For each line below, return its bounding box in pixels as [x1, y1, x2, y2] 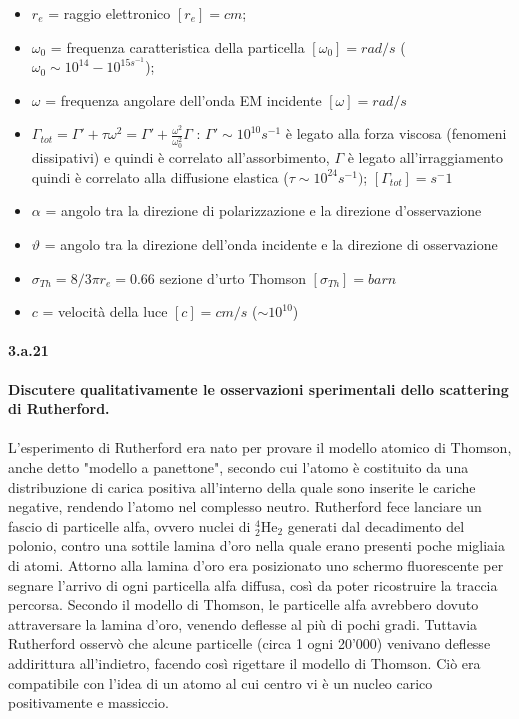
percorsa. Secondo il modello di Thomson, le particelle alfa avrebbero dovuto [8, 594, 479, 615]
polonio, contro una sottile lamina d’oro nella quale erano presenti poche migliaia [8, 535, 505, 556]
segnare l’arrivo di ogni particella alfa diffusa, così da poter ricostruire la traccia [8, 574, 498, 595]
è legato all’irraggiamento [347, 147, 503, 168]
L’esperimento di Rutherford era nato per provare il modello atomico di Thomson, [8, 437, 512, 458]
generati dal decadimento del [287, 515, 465, 536]
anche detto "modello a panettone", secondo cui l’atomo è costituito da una [8, 457, 469, 478]
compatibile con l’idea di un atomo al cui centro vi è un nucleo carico [8, 672, 433, 693]
